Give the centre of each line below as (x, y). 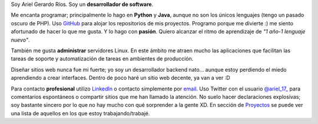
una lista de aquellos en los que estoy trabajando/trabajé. (80, 113)
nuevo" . (20, 40)
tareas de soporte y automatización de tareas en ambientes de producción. (102, 59)
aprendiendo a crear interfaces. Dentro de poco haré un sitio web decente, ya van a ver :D (120, 78)
